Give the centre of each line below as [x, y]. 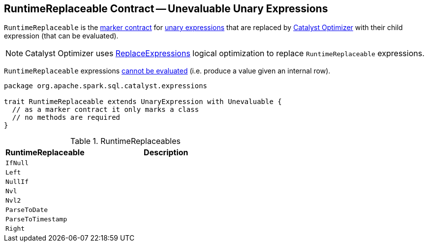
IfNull [17, 163]
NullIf [17, 182]
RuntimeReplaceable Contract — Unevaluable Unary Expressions [166, 9]
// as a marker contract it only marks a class [106, 110]
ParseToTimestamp [36, 219]
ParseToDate [27, 210]
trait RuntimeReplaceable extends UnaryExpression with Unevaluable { [143, 102]
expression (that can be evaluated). [61, 36]
